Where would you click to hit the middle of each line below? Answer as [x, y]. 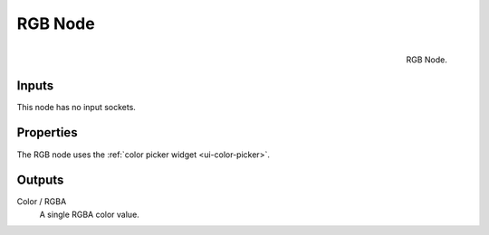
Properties [47, 132]
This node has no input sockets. [76, 107]
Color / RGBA [42, 202]
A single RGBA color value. [89, 214]
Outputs [40, 180]
